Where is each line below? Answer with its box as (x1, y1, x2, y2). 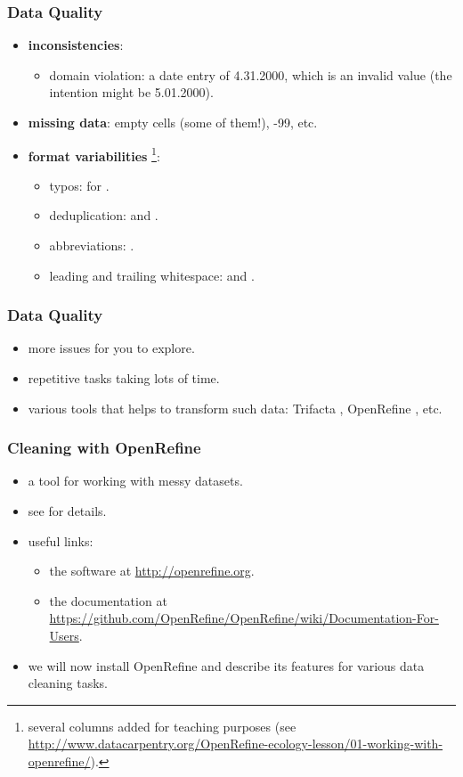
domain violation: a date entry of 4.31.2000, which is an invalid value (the (49, 65, 452, 84)
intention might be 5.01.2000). (49, 83, 214, 102)
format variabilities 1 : (28, 143, 160, 165)
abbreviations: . (49, 236, 134, 255)
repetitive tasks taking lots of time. (28, 369, 220, 388)
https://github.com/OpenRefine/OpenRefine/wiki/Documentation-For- (49, 609, 439, 627)
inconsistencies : (28, 36, 124, 54)
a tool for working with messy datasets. (28, 471, 243, 490)
